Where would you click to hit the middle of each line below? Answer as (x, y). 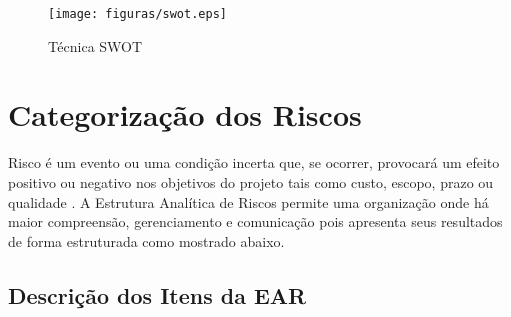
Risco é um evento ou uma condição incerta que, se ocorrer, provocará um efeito (254, 162)
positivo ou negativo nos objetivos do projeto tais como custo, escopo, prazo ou (251, 181)
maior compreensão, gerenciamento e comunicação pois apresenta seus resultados (255, 221)
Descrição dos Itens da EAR (157, 294)
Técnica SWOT (95, 45)
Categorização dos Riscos (185, 114)
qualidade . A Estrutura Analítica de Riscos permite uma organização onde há (248, 201)
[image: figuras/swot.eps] (137, 14)
